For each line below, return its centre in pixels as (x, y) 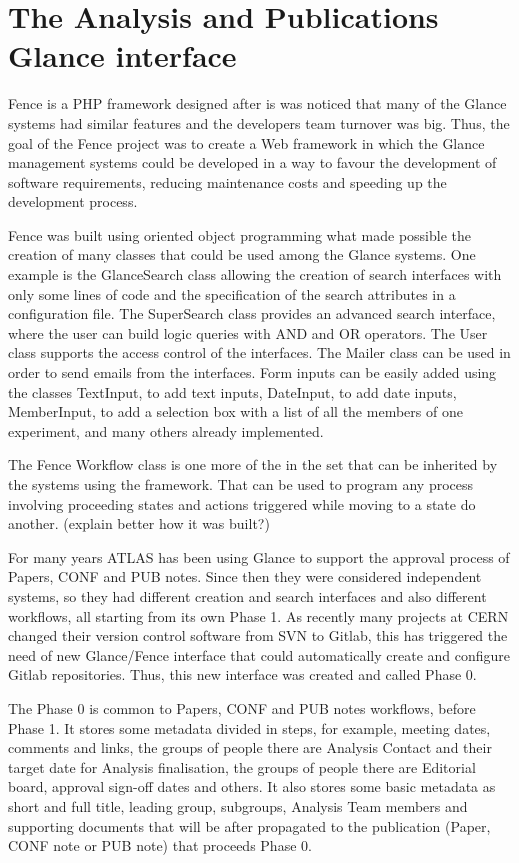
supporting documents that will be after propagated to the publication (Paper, (249, 825)
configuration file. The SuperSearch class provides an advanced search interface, (252, 313)
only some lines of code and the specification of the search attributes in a (232, 293)
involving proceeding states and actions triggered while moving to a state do (242, 503)
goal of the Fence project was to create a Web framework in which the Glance (246, 142)
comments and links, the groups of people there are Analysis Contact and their (250, 747)
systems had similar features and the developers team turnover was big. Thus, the (259, 122)
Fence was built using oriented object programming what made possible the (240, 234)
